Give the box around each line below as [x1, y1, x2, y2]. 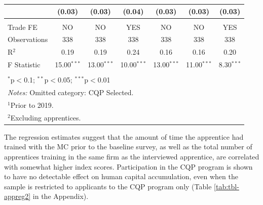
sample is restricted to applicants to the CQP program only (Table [4, 181, 212, 191]
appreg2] [4, 191, 31, 201]
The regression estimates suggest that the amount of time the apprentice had [4, 131, 244, 142]
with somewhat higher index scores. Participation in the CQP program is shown [4, 161, 253, 172]
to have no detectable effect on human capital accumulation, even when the [4, 171, 238, 182]
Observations [8, 34, 48, 45]
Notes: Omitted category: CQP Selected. [8, 87, 134, 98]
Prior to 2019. [10, 99, 54, 110]
